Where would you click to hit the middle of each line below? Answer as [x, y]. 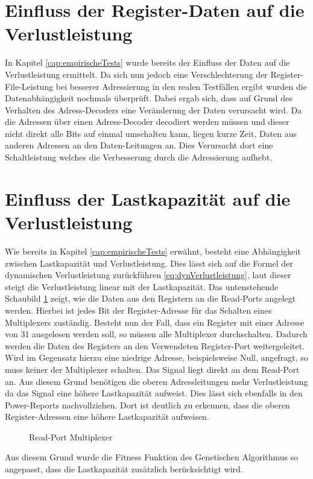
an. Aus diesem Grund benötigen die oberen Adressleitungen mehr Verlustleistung [156, 381]
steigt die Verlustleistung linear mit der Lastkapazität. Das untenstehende [142, 286]
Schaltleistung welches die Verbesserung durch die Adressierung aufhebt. [139, 157]
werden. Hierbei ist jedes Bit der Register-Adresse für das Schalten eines [138, 310]
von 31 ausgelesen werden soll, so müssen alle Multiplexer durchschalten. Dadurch [156, 334]
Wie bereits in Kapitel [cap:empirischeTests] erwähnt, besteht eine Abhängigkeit [153, 251]
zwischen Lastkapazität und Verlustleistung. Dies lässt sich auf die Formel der [149, 263]
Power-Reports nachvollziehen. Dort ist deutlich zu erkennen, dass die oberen [147, 404]
